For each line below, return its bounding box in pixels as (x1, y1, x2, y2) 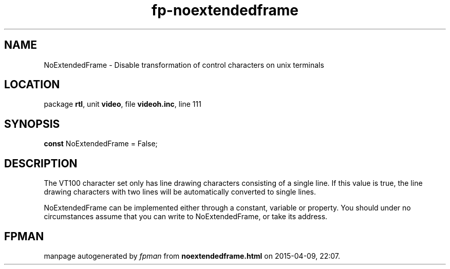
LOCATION (4, 78, 60, 91)
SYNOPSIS (4, 117, 60, 130)
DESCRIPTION (4, 157, 78, 170)
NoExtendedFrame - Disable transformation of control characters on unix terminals (44, 60, 324, 69)
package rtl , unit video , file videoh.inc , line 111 (44, 100, 201, 109)
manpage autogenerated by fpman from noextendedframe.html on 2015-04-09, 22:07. (44, 251, 341, 260)
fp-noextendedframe (152, 2, 298, 19)
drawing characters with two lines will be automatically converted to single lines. (44, 187, 316, 197)
